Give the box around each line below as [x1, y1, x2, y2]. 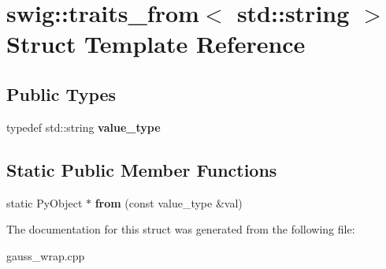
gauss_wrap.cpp [6, 247, 85, 263]
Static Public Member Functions [6, 157, 277, 181]
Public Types [6, 81, 117, 106]
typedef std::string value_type [6, 118, 161, 135]
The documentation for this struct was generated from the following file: [6, 221, 355, 237]
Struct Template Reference [6, 28, 306, 60]
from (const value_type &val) [95, 194, 243, 211]
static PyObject [6, 194, 83, 211]
